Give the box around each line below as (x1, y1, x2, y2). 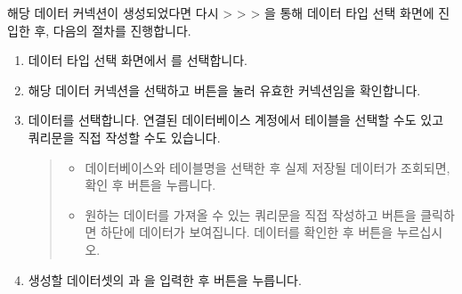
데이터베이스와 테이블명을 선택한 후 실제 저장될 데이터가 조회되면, (85, 158, 450, 176)
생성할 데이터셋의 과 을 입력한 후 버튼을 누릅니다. (28, 270, 302, 289)
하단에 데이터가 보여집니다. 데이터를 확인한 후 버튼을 (100, 223, 393, 241)
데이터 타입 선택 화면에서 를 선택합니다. (28, 51, 247, 69)
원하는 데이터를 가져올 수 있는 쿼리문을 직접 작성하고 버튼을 (85, 205, 417, 224)
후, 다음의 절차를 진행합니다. (34, 20, 191, 39)
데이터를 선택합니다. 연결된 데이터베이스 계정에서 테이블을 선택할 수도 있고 (28, 110, 444, 129)
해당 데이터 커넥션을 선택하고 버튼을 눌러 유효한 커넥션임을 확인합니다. (28, 80, 421, 99)
